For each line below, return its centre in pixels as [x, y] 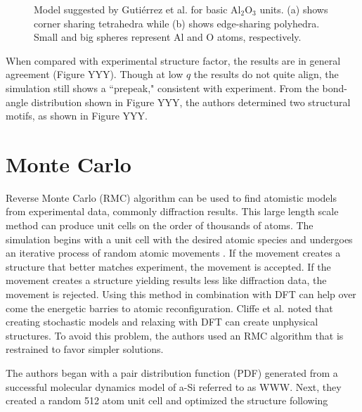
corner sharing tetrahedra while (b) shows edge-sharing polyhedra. [177, 23]
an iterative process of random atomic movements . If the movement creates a [173, 253]
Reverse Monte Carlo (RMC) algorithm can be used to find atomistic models [171, 197]
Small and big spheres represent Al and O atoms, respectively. [168, 37]
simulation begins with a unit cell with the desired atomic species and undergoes [179, 239]
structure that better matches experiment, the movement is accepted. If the [168, 266]
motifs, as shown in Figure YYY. [77, 116]
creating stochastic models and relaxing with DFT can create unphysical [162, 322]
